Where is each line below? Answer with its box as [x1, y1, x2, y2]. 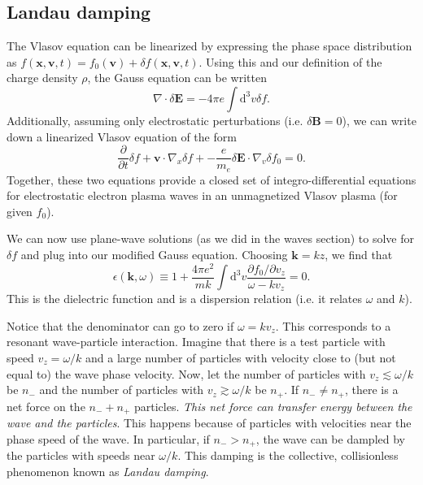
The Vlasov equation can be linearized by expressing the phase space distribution [7, 37, 412, 54]
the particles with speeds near [7, 447, 155, 464]
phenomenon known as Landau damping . [7, 462, 209, 479]
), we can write [342, 111, 416, 128]
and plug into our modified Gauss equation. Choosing [20, 246, 288, 263]
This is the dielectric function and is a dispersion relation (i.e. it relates [7, 290, 362, 307]
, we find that [325, 246, 393, 263]
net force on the [7, 397, 85, 414]
